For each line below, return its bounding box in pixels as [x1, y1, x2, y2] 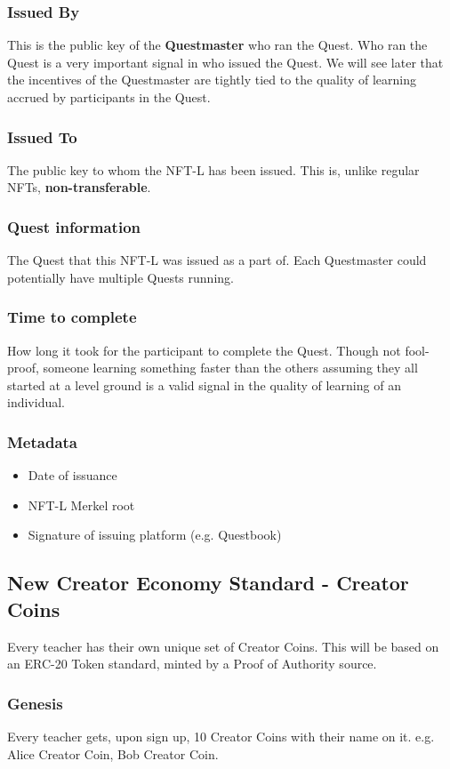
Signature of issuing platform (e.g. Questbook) [28, 525, 282, 544]
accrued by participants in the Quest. [7, 88, 211, 106]
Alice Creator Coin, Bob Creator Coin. [7, 744, 219, 763]
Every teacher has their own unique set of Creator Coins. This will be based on [7, 637, 439, 655]
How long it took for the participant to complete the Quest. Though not [7, 340, 401, 359]
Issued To [7, 125, 77, 148]
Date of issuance [28, 466, 117, 485]
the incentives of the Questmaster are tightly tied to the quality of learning [7, 70, 417, 89]
